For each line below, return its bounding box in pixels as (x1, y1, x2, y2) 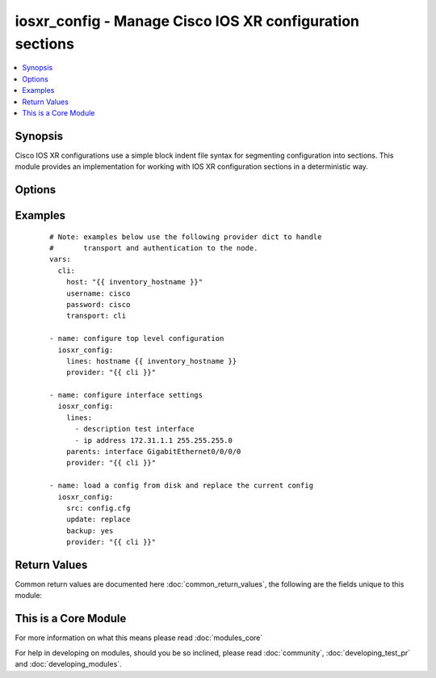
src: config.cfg (65, 503, 131, 512)
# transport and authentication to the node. (49, 243, 258, 253)
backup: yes (65, 526, 114, 535)
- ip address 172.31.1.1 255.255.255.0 (74, 436, 233, 444)
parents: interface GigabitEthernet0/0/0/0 (65, 447, 241, 457)
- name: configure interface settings (49, 390, 203, 400)
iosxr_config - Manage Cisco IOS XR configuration (15, 12, 359, 30)
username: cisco (65, 288, 131, 298)
